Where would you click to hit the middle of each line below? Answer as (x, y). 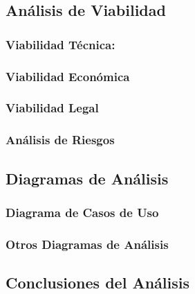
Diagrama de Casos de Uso (82, 212)
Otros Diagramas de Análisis (87, 244)
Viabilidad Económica (68, 76)
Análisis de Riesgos (60, 140)
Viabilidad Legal (52, 108)
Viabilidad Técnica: (61, 44)
